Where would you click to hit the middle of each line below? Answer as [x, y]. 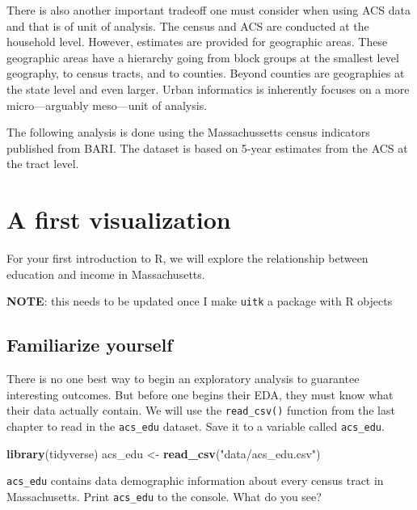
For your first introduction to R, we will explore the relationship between [187, 258]
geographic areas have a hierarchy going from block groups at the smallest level [203, 57]
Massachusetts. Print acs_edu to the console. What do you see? [164, 496]
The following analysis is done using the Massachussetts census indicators [188, 132]
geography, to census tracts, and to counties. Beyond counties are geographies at [206, 73]
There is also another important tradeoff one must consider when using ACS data [208, 10]
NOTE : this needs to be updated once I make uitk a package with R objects [200, 301]
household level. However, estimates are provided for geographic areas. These [197, 42]
